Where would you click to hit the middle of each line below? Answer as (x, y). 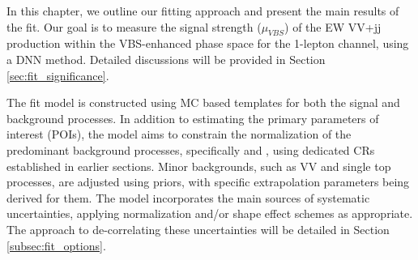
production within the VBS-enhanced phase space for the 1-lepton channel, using (208, 43)
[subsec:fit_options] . (56, 245)
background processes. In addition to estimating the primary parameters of (193, 118)
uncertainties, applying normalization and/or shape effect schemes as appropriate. (210, 213)
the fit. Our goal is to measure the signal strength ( (134, 26)
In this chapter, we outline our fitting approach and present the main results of (203, 11)
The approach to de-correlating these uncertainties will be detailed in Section (198, 229)
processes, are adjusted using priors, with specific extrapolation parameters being (208, 182)
